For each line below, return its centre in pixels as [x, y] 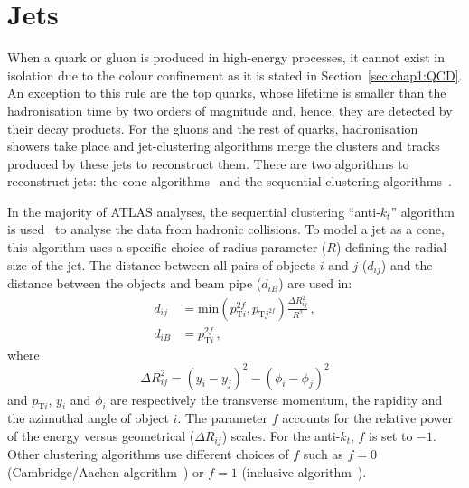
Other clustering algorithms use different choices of [148, 454]
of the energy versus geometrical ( [101, 436]
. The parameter [223, 418]
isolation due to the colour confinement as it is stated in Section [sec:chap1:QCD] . [235, 75]
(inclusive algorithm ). [304, 472]
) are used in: [315, 283]
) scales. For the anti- [281, 436]
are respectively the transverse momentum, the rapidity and [277, 399]
